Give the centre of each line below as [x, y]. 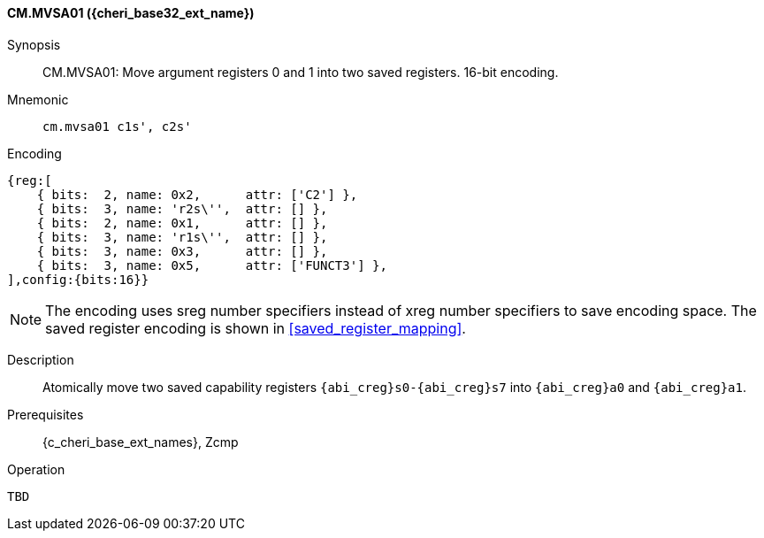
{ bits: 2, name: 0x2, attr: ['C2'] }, [197, 194]
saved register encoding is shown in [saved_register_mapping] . [256, 328]
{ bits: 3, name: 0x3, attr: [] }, [182, 251]
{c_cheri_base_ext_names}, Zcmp [141, 442]
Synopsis [34, 44]
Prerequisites [46, 414]
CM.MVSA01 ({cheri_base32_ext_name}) [131, 13]
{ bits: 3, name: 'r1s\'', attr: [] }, [182, 237]
